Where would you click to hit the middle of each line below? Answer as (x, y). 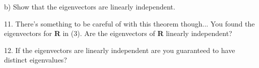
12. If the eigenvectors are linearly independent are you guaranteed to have (120, 50)
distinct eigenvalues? (36, 60)
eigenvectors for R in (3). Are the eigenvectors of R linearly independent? (118, 33)
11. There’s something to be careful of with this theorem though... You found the (129, 23)
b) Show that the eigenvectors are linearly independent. (90, 6)
